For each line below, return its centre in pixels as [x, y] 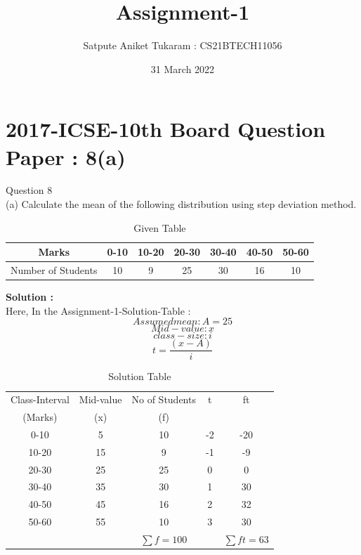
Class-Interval [40, 399]
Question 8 [29, 190]
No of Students [164, 399]
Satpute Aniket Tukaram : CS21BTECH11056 [183, 45]
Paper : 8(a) [66, 156]
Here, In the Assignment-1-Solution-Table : [98, 310]
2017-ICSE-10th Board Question [166, 129]
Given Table [160, 227]
